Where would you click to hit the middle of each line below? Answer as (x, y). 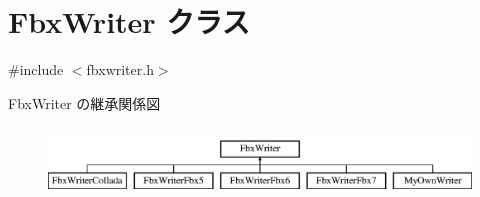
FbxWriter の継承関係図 (84, 102)
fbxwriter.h (120, 69)
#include (36, 69)
